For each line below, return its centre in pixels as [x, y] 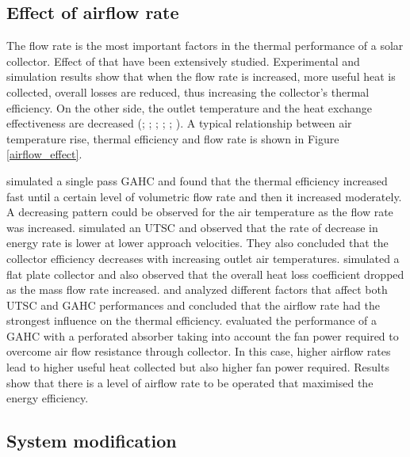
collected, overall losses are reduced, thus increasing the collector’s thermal [188, 91]
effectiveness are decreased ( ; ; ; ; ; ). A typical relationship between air [179, 123]
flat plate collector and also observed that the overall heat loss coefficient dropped [205, 274]
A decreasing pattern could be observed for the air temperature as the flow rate [200, 212]
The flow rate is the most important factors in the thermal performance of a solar [205, 46]
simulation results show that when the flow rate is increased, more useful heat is [201, 76]
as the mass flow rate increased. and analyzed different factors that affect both [197, 289]
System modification [92, 441]
